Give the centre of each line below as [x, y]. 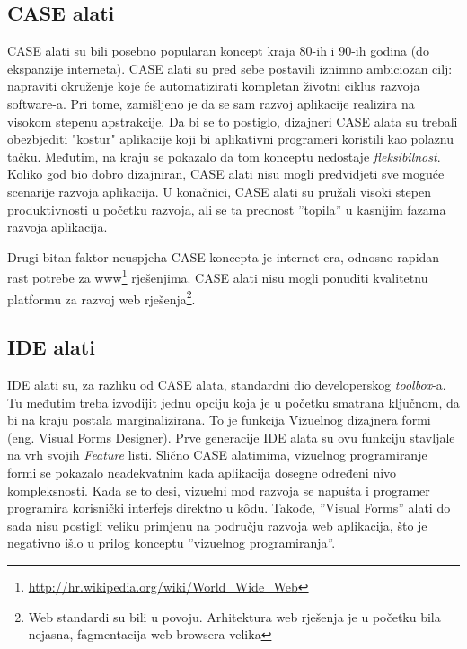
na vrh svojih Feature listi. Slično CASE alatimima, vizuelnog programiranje [217, 455]
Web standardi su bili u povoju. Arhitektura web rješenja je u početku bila [234, 616]
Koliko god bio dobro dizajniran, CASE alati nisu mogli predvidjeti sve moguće [226, 174]
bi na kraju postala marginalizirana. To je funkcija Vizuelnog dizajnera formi [219, 420]
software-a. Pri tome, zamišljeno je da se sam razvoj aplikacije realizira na [211, 103]
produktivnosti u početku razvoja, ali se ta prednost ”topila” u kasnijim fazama [227, 209]
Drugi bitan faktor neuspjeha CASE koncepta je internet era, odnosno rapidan [224, 256]
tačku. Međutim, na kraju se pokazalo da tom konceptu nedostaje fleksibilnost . [224, 156]
